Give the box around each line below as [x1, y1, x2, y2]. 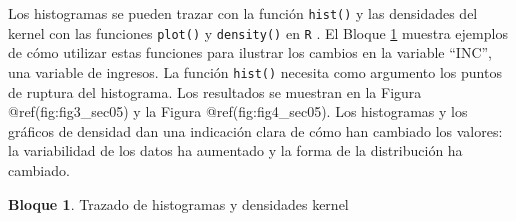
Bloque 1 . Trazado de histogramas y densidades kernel [8, 193, 349, 214]
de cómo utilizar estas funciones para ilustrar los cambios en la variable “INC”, [8, 42, 493, 63]
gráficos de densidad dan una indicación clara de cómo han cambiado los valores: [8, 120, 503, 141]
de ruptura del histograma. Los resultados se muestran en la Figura [8, 81, 422, 102]
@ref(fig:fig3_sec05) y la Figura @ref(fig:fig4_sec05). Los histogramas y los [8, 101, 468, 122]
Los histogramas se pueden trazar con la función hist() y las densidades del [8, 3, 478, 23]
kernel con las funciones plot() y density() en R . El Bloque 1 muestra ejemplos [8, 22, 508, 43]
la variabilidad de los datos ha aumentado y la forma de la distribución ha [8, 140, 463, 161]
